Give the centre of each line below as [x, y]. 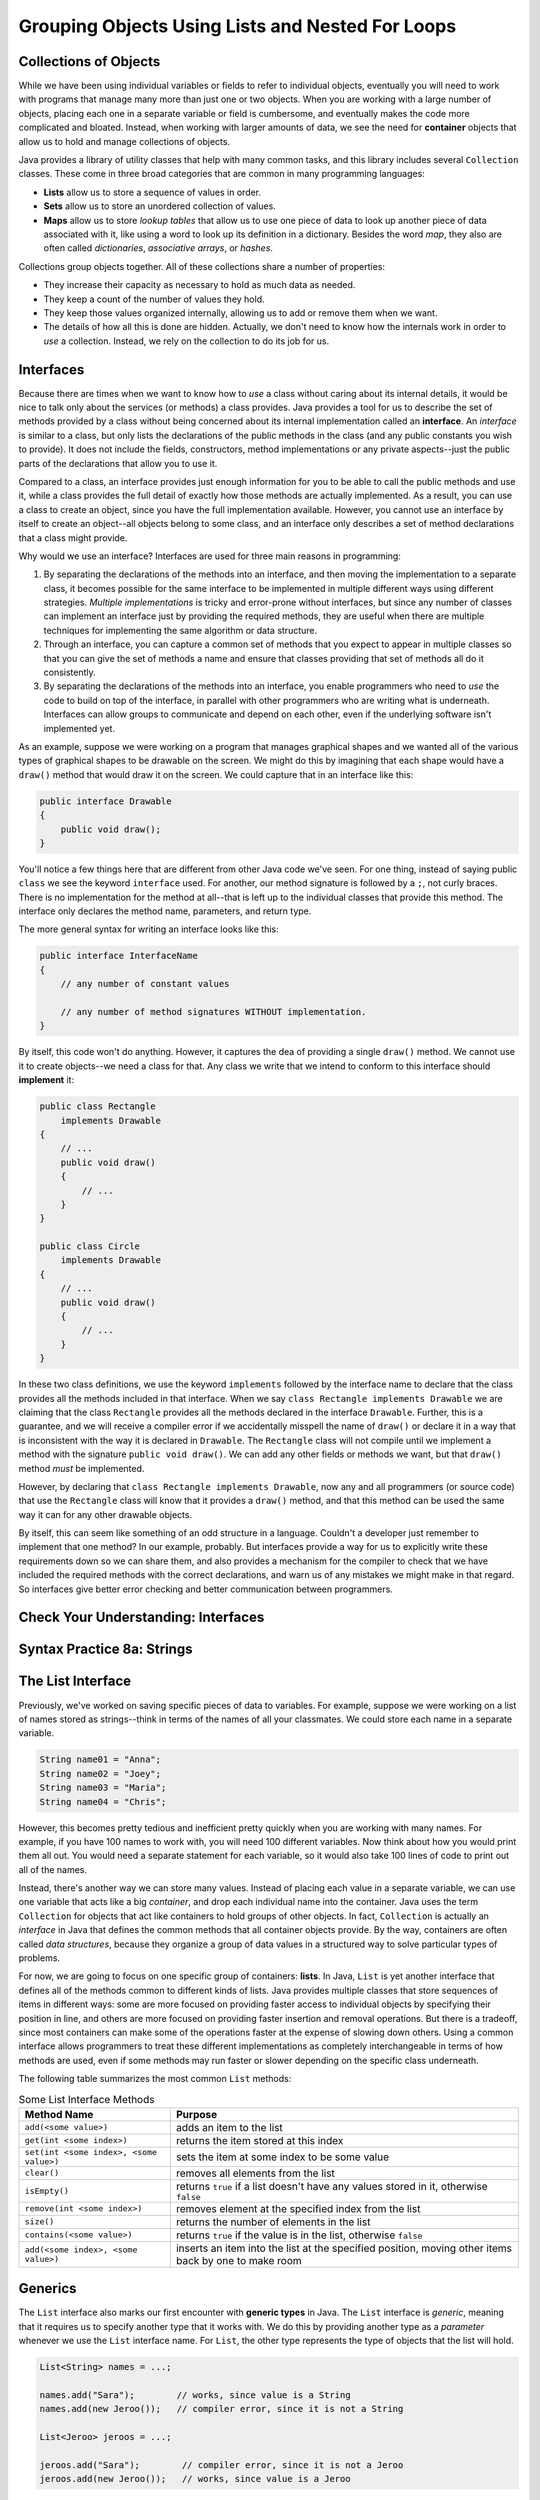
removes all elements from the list [255, 2173]
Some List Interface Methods [86, 2099]
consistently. [70, 672]
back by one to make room [238, 2260]
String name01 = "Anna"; [100, 1759]
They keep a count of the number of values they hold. [154, 299]
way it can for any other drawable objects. [105, 1514]
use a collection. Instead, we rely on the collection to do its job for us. [186, 341]
